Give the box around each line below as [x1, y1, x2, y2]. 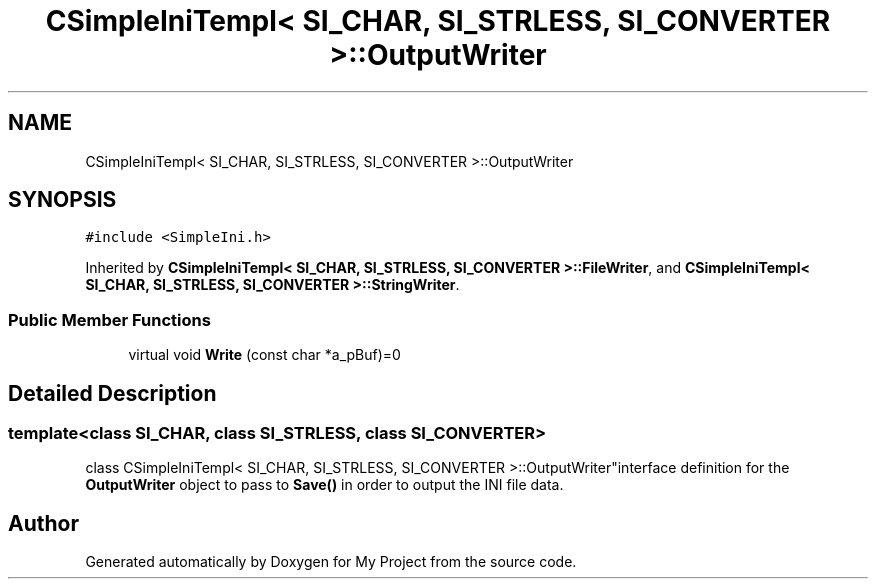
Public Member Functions [8, 309, 211, 330]
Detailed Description [8, 380, 217, 406]
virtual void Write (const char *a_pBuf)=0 [128, 346, 401, 364]
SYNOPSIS [8, 187, 117, 213]
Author [8, 510, 79, 536]
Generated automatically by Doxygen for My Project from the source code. [85, 553, 577, 571]
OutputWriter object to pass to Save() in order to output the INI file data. [85, 476, 564, 494]
